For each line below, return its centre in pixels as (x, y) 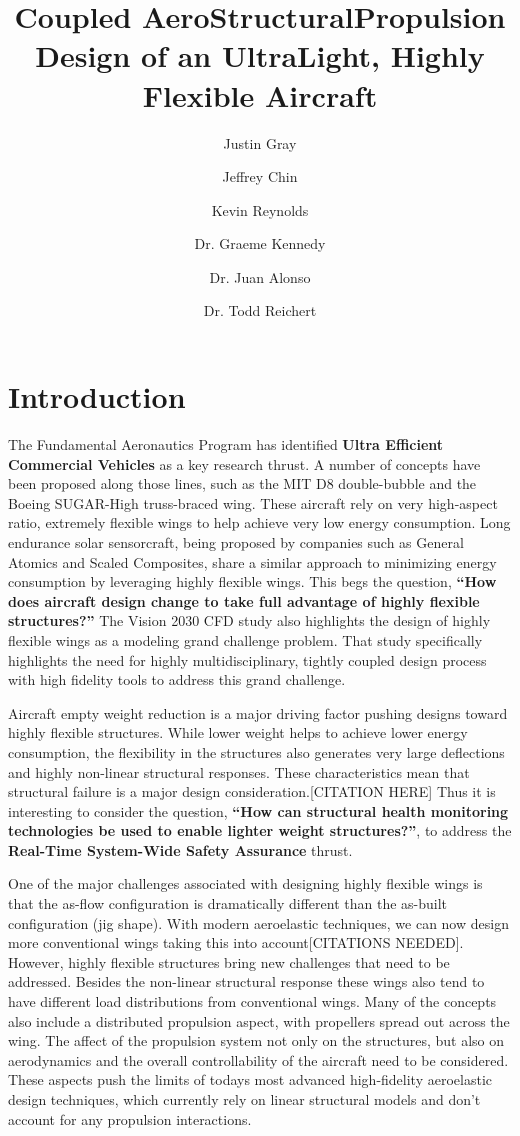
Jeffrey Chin (260, 176)
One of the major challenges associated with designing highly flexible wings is (245, 883)
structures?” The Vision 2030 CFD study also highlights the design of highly (249, 620)
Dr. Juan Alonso (260, 276)
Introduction (97, 396)
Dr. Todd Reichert (260, 310)
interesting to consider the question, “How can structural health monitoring (258, 810)
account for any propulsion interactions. (130, 1118)
